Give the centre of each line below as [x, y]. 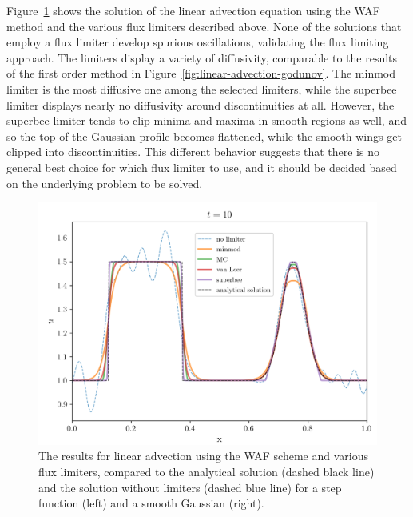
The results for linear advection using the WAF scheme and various [203, 456]
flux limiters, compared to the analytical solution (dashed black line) [206, 471]
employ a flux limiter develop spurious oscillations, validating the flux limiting [198, 42]
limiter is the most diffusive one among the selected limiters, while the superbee [202, 88]
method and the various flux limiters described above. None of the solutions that [204, 26]
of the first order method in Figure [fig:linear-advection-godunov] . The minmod [201, 73]
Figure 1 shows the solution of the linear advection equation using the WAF [193, 10]
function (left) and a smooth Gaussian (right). [151, 503]
